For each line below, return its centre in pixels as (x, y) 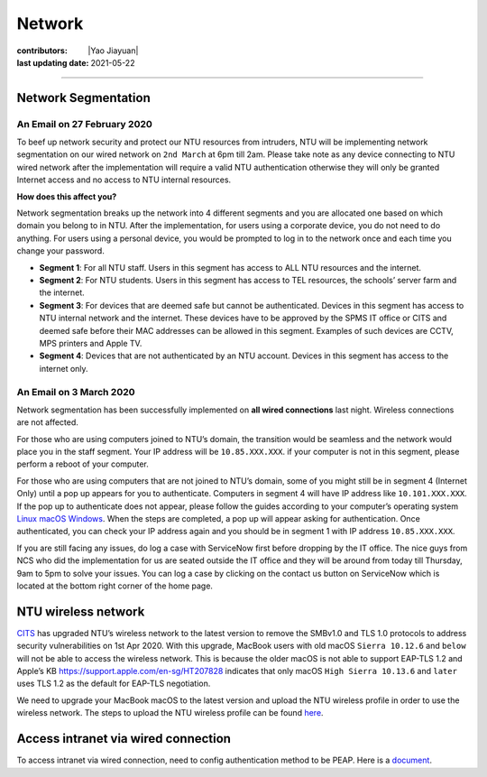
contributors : (42, 51)
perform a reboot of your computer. (83, 464)
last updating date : (53, 62)
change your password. (61, 251)
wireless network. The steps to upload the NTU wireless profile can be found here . (170, 713)
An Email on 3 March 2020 (76, 392)
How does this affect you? (67, 196)
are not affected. (47, 422)
